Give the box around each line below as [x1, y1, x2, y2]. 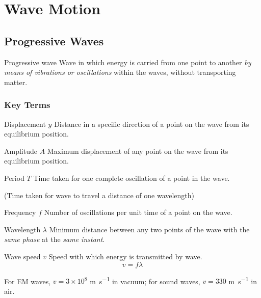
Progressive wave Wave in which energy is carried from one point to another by [4, 57, 251, 67]
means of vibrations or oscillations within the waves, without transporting [4, 67, 236, 77]
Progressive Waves [4, 33, 104, 48]
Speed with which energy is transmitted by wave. [48, 251, 202, 261]
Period [4, 172, 24, 183]
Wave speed [4, 251, 41, 261]
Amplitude [4, 145, 37, 156]
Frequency [4, 207, 36, 218]
